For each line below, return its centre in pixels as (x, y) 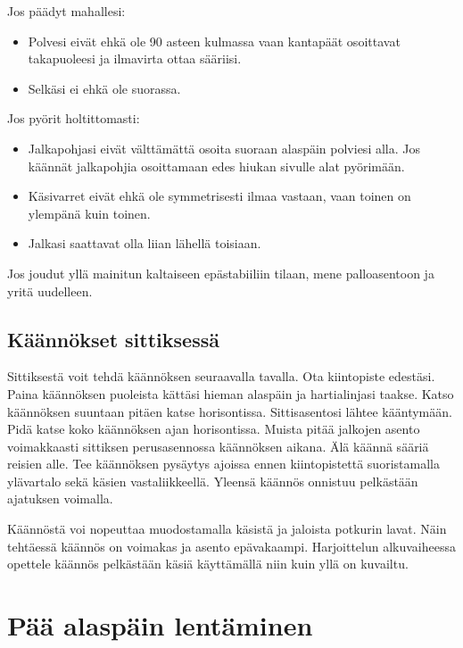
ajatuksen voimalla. (60, 498)
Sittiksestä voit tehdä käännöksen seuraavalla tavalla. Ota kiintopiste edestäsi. (221, 376)
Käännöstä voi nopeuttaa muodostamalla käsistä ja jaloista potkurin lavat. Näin (227, 529)
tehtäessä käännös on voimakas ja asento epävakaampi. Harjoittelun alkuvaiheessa (232, 546)
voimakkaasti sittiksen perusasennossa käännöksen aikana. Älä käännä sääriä (218, 446)
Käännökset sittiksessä (113, 339)
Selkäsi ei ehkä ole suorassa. (104, 88)
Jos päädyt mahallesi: (66, 11)
